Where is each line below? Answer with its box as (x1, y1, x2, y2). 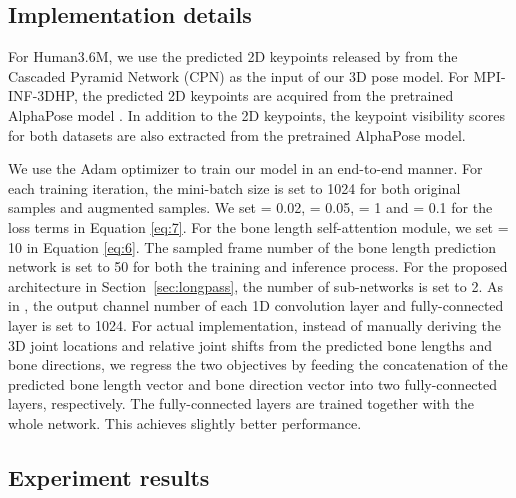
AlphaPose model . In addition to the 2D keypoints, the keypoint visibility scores (8, 104, 506, 125)
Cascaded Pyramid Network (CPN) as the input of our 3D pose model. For (8, 65, 469, 86)
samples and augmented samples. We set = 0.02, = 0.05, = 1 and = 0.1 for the (8, 197, 493, 218)
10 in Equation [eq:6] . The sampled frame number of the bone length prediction (8, 236, 497, 257)
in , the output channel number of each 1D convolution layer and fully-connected (8, 295, 504, 316)
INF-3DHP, (8, 85, 78, 106)
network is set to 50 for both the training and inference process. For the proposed (8, 256, 508, 277)
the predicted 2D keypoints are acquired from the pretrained (82, 85, 454, 106)
